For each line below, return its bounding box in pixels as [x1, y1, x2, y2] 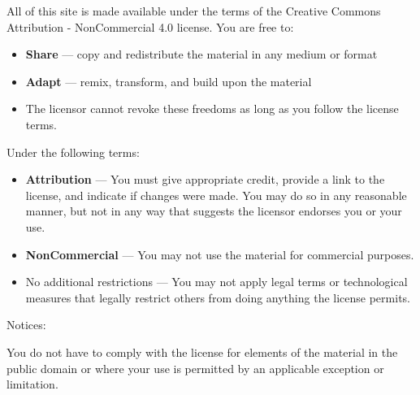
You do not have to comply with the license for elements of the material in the [6, 343, 398, 360]
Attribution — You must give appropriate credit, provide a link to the [25, 171, 385, 188]
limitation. [6, 375, 58, 393]
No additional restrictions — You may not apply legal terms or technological [25, 273, 408, 290]
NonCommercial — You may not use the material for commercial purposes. [25, 245, 414, 263]
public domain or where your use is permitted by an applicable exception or [6, 359, 384, 376]
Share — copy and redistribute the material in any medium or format [25, 46, 378, 63]
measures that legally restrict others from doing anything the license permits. [25, 289, 410, 306]
